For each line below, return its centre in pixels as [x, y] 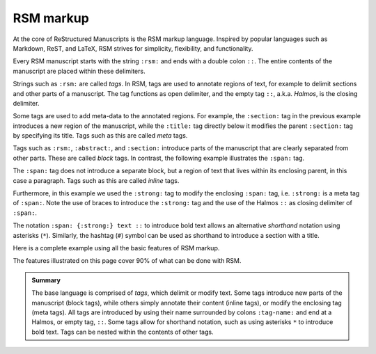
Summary [46, 280]
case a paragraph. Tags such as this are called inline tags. [96, 180]
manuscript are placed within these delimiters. [79, 71]
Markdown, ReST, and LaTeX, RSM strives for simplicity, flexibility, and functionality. [133, 48]
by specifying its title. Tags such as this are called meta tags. [100, 136]
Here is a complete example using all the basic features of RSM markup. [116, 248]
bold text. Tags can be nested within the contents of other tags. [123, 332]
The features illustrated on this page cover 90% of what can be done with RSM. [127, 261]
